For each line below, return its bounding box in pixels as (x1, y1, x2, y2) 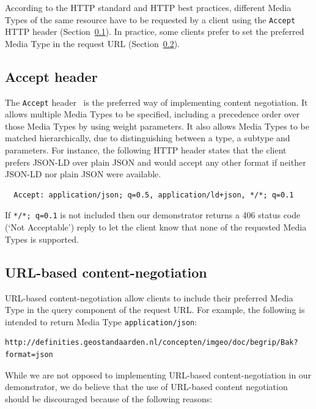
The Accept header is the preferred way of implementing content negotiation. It (5, 95, 308, 108)
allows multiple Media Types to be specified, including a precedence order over (5, 108, 300, 120)
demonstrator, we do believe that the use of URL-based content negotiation (5, 380, 288, 393)
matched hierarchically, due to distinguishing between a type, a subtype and (5, 131, 290, 144)
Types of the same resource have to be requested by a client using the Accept (5, 13, 296, 26)
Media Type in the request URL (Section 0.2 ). (5, 37, 180, 50)
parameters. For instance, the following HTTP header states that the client (5, 144, 287, 157)
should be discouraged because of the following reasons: (5, 392, 213, 405)
